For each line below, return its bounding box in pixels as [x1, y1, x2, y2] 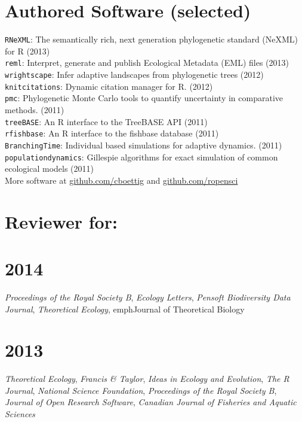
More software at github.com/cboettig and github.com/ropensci [5, 174, 238, 186]
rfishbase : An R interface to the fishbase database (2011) [5, 127, 219, 139]
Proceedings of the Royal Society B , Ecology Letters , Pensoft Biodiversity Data [5, 290, 291, 303]
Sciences [5, 408, 35, 420]
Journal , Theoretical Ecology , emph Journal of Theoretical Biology [5, 302, 245, 315]
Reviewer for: [5, 209, 118, 233]
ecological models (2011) [5, 162, 94, 175]
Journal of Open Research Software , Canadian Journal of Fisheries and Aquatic [5, 396, 297, 408]
